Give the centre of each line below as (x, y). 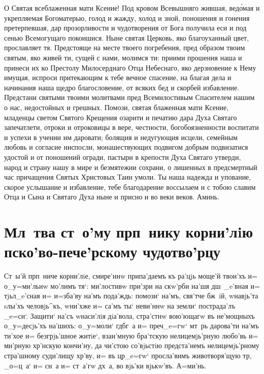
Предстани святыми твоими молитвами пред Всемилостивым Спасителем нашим (129, 97)
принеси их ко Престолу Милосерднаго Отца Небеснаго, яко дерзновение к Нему (130, 67)
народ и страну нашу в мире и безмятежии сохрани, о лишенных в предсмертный (131, 167)
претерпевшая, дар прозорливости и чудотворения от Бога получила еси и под (125, 28)
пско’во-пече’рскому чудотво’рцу (112, 251)
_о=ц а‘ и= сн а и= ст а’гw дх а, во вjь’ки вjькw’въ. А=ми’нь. (105, 365)
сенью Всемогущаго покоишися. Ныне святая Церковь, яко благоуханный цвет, (127, 37)
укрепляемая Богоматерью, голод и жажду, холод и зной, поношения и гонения (127, 18)
